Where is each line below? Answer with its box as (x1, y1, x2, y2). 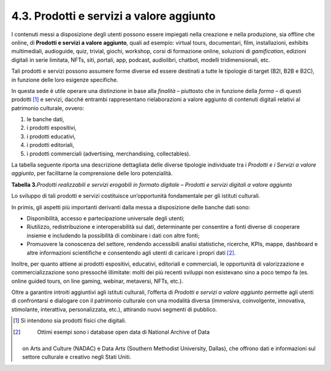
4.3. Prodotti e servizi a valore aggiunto (11, 9, 216, 23)
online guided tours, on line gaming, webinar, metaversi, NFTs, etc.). (11, 277, 184, 285)
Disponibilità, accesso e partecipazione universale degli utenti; (26, 214, 185, 222)
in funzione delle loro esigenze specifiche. (11, 76, 119, 83)
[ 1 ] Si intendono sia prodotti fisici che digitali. (13, 317, 127, 324)
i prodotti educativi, (26, 132, 76, 140)
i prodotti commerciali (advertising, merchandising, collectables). (26, 150, 191, 157)
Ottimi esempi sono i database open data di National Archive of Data (37, 328, 210, 335)
